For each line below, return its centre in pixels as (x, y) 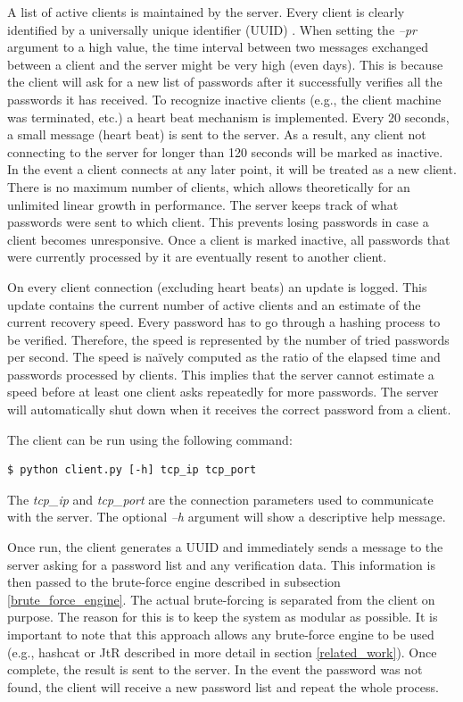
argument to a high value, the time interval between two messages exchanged (218, 47)
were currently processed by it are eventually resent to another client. (197, 257)
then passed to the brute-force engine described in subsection (174, 582)
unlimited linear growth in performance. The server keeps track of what (203, 204)
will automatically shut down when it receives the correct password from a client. (229, 409)
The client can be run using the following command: (150, 439)
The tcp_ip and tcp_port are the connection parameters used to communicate (220, 499)
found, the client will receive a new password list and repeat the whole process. (223, 686)
